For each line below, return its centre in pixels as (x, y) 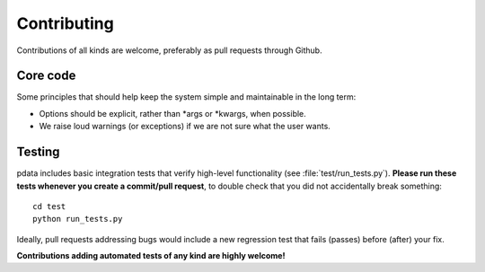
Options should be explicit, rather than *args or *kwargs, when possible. (173, 113)
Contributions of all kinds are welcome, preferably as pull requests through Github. (169, 50)
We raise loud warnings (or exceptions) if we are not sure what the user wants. (185, 127)
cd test (49, 206)
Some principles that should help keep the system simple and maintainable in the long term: (186, 97)
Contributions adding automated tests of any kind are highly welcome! (151, 256)
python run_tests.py (78, 219)
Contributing (65, 23)
